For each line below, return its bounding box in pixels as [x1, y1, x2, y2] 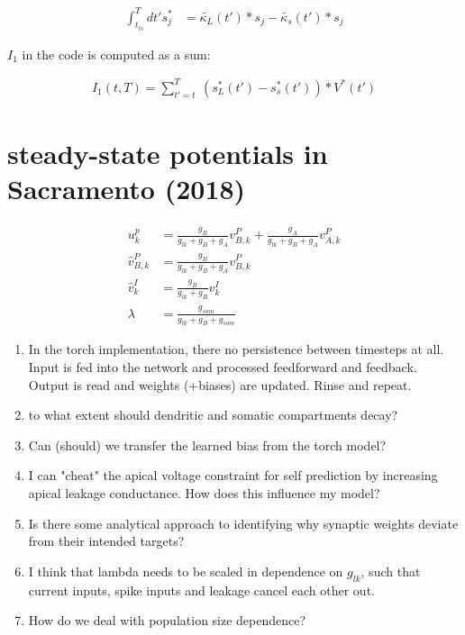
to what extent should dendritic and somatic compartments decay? [28, 405, 398, 424]
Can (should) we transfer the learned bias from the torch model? [28, 435, 387, 454]
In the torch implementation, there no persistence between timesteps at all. [28, 340, 444, 358]
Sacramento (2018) [7, 170, 246, 207]
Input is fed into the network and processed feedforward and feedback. [28, 358, 417, 376]
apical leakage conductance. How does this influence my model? [28, 484, 380, 503]
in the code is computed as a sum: [22, 44, 211, 63]
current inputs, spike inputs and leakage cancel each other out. [28, 580, 375, 599]
